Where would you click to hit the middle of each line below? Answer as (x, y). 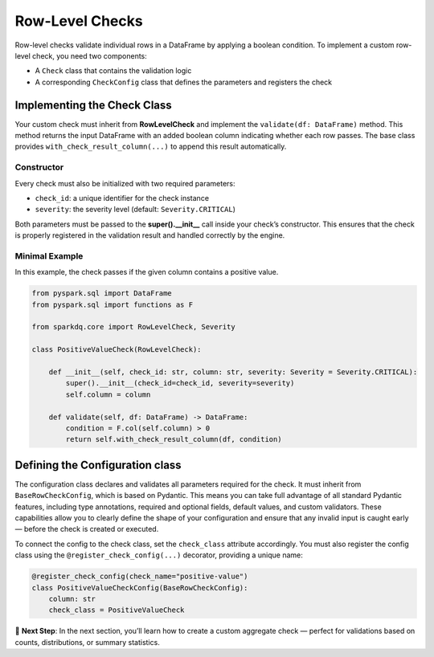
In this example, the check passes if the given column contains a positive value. (147, 272)
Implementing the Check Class (93, 105)
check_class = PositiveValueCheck (117, 610)
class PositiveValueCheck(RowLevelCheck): (117, 350)
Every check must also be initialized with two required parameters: (125, 183)
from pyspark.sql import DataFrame (102, 294)
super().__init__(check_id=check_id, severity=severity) (180, 383)
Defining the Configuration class (98, 465)
